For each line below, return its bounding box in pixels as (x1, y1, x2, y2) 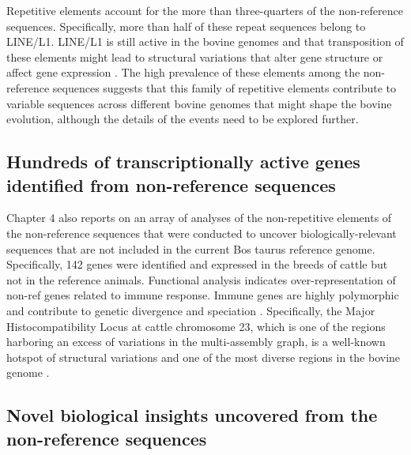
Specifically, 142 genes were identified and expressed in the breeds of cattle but (6, 256, 388, 273)
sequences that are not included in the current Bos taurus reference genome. (6, 240, 375, 257)
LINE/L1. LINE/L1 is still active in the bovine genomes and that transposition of (6, 33, 404, 50)
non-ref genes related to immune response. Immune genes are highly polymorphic (6, 287, 399, 303)
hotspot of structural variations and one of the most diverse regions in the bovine (6, 348, 401, 365)
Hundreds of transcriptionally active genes (6, 149, 360, 174)
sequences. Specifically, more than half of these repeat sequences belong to (6, 17, 366, 34)
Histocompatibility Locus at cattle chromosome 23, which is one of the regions (6, 318, 386, 334)
